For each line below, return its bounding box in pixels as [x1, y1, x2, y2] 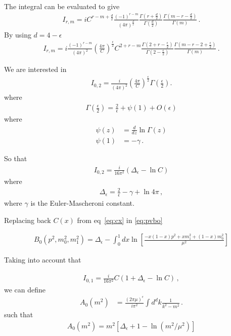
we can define [4, 284, 46, 294]
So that [4, 153, 27, 164]
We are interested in [4, 64, 67, 74]
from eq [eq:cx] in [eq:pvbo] [77, 214, 163, 225]
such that [4, 309, 33, 320]
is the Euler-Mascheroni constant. [30, 197, 134, 208]
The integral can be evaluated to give [4, 1, 120, 11]
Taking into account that [4, 254, 81, 265]
